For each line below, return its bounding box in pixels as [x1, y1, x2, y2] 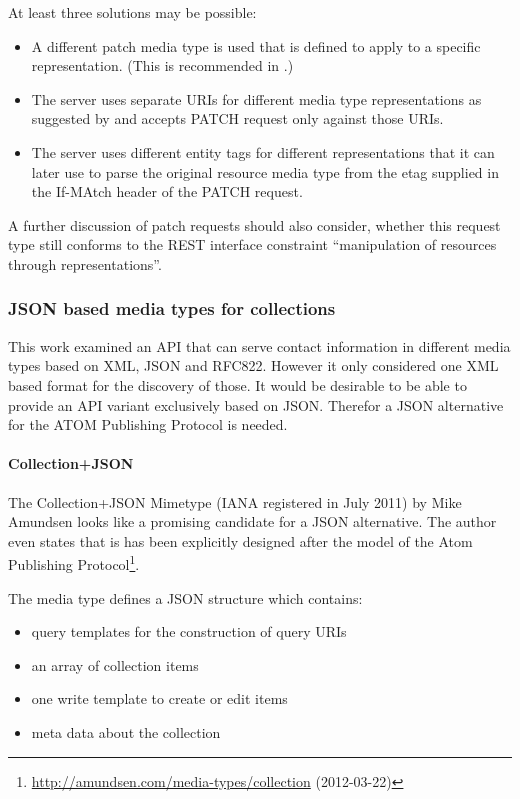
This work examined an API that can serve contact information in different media [8, 335, 511, 356]
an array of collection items [31, 654, 199, 675]
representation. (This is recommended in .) [31, 55, 294, 76]
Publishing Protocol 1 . [8, 551, 140, 574]
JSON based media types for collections [8, 296, 336, 321]
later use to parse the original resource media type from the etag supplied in [31, 161, 499, 182]
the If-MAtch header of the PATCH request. [31, 181, 303, 202]
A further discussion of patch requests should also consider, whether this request [8, 214, 501, 235]
